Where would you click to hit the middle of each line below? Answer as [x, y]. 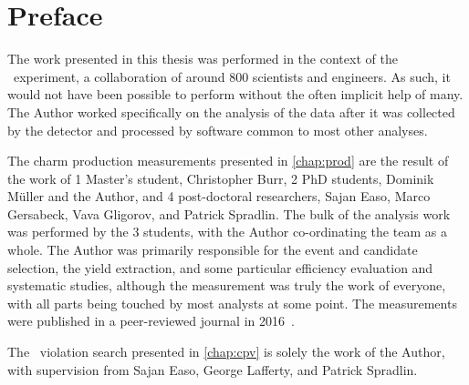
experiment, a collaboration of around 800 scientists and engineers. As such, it [232, 76]
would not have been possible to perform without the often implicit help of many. [235, 94]
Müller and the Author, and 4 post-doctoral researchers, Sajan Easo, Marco [219, 196]
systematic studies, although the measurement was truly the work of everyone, [227, 285]
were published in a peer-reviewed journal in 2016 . [151, 321]
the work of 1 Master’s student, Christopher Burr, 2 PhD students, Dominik [221, 178]
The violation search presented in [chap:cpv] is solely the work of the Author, [226, 352]
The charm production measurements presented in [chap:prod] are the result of [228, 161]
